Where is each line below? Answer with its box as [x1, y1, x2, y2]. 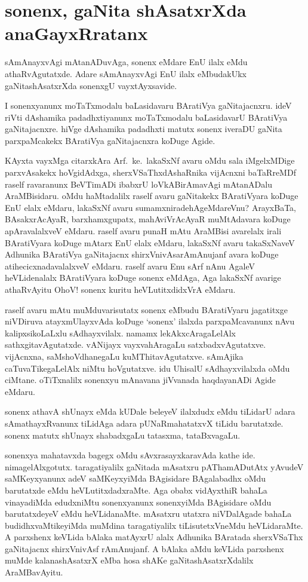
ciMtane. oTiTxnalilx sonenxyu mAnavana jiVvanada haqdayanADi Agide [5, 373, 276, 386]
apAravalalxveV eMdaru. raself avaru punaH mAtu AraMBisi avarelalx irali [5, 225, 282, 237]
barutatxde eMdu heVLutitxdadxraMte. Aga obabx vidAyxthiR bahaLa [5, 483, 267, 496]
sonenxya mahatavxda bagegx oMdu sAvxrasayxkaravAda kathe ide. [5, 449, 255, 461]
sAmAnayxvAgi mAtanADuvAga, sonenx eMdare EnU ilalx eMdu [5, 56, 248, 68]
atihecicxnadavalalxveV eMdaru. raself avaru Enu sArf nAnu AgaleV [5, 259, 255, 272]
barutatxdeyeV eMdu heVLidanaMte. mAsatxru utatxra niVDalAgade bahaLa [5, 507, 292, 520]
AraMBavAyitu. [5, 566, 63, 578]
